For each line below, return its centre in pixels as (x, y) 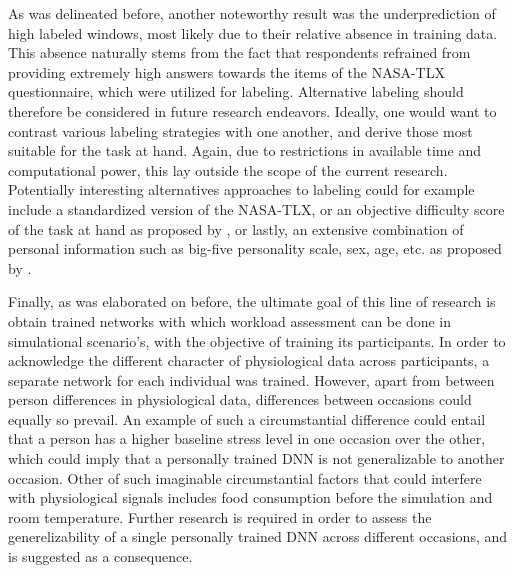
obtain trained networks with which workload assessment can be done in (230, 320)
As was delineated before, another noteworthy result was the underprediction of (252, 13)
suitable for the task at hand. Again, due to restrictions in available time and (244, 150)
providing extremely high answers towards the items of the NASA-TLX (226, 71)
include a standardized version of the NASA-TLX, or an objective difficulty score (256, 208)
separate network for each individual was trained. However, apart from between (251, 379)
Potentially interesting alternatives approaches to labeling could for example (241, 189)
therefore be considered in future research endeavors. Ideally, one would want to (252, 110)
